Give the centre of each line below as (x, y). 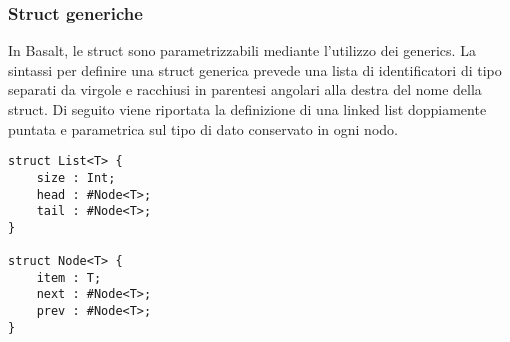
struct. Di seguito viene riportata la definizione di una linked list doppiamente (247, 109)
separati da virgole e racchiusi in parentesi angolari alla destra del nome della (245, 89)
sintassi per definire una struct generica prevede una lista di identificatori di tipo (255, 69)
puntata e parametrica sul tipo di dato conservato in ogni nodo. (203, 128)
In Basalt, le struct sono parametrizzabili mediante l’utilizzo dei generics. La (242, 50)
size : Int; (76, 177)
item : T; (69, 277)
